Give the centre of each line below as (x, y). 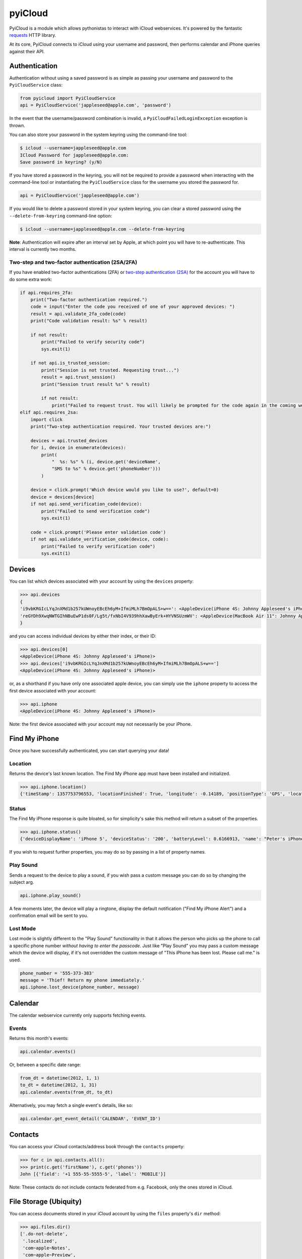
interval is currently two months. (43, 249)
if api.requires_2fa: (47, 293)
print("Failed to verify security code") (93, 342)
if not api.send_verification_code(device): (86, 504)
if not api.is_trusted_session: (70, 363)
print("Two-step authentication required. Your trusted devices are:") (121, 426)
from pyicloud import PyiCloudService (68, 98)
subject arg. (22, 882)
